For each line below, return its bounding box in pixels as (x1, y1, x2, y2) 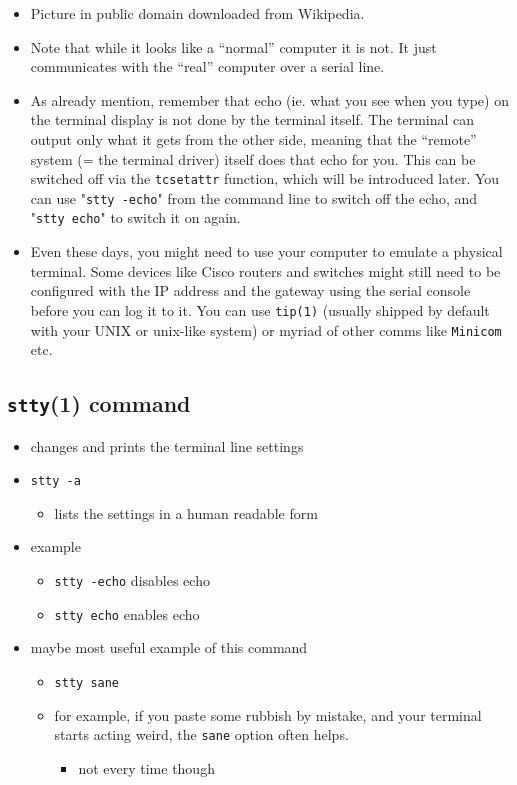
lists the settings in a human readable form (54, 502, 318, 523)
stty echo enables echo (54, 603, 200, 624)
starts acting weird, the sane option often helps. (54, 724, 349, 745)
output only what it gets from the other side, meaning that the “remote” (30, 128, 477, 149)
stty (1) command (7, 388, 191, 419)
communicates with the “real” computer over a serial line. (30, 56, 385, 77)
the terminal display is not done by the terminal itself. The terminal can (30, 109, 475, 130)
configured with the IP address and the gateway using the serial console (30, 280, 471, 301)
